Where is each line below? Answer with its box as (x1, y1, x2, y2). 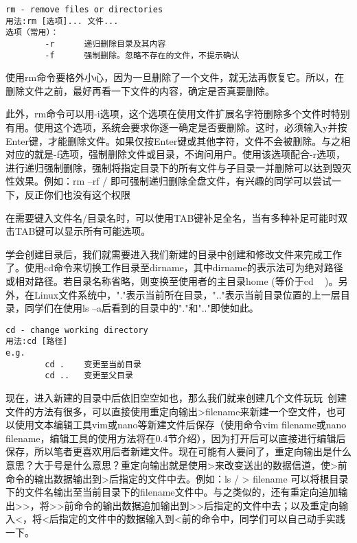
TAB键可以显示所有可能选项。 (14, 224, 151, 238)
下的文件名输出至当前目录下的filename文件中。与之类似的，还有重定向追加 (5, 485, 338, 499)
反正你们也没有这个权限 (24, 187, 130, 202)
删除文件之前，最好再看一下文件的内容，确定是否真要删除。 (5, 83, 275, 97)
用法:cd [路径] (5, 336, 68, 347)
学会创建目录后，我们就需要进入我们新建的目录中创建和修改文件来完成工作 (5, 246, 342, 261)
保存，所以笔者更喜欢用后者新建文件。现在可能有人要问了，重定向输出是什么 (5, 444, 352, 459)
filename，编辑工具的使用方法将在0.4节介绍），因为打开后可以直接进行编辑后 (5, 430, 346, 445)
